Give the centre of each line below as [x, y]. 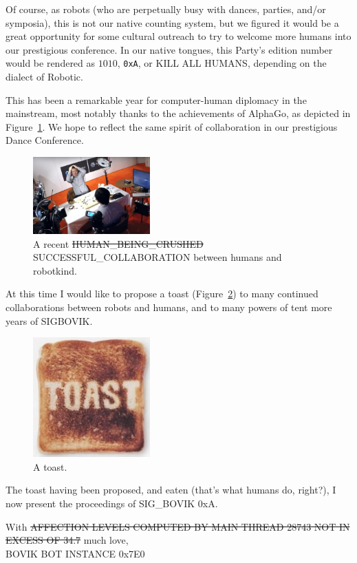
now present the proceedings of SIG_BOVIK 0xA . [112, 503]
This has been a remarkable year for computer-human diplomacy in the [156, 99]
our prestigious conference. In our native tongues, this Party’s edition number [169, 49]
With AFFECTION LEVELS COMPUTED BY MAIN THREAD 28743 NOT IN [178, 526]
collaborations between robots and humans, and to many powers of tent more [169, 307]
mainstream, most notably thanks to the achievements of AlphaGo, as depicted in [178, 113]
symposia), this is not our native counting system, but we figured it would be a [172, 22]
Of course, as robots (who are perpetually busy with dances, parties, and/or [166, 9]
